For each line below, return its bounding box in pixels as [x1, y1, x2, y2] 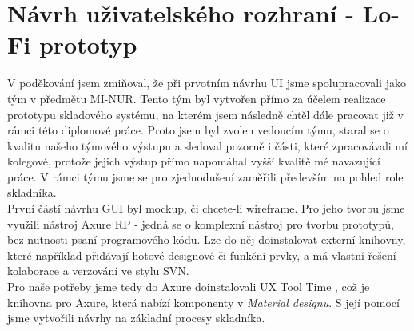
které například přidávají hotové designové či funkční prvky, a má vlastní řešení [7, 246, 396, 263]
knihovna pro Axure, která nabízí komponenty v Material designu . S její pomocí [7, 293, 400, 310]
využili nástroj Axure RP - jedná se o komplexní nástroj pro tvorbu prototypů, [7, 215, 394, 232]
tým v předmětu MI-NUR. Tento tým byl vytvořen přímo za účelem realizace [7, 90, 386, 106]
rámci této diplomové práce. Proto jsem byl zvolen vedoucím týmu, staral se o [7, 122, 389, 138]
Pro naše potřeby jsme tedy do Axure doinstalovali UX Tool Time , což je [7, 278, 370, 295]
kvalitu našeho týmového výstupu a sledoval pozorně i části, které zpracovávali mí [7, 137, 408, 154]
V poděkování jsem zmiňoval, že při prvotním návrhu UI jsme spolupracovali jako [7, 74, 406, 91]
